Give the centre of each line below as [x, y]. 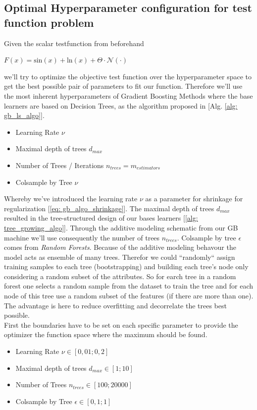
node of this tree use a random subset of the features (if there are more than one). [129, 296]
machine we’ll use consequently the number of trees [82, 237]
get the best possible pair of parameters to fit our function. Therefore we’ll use [123, 86]
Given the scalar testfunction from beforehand [74, 43]
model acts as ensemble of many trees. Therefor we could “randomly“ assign [120, 257]
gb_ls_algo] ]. [24, 115]
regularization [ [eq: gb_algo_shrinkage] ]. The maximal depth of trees [109, 208]
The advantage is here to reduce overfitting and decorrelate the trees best [115, 305]
